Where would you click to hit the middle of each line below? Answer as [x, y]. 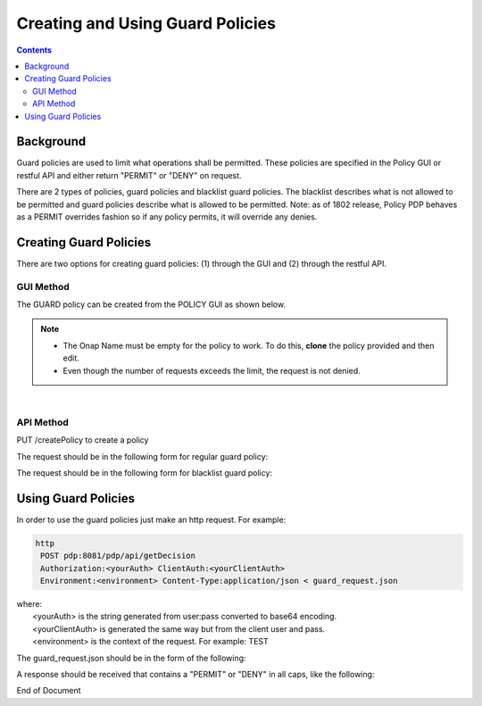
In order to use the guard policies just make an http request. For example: [151, 519]
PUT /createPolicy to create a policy [83, 440]
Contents [34, 50]
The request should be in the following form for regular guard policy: [142, 456]
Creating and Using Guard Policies [146, 23]
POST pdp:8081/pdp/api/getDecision [118, 556]
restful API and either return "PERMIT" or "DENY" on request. [129, 175]
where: [29, 603]
